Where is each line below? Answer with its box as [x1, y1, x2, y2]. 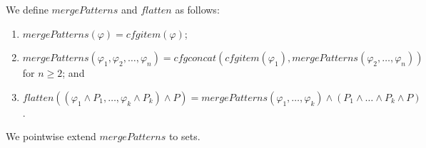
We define [6, 2, 49, 16]
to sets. [168, 129, 201, 144]
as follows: [175, 2, 220, 16]
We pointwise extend [6, 129, 96, 144]
